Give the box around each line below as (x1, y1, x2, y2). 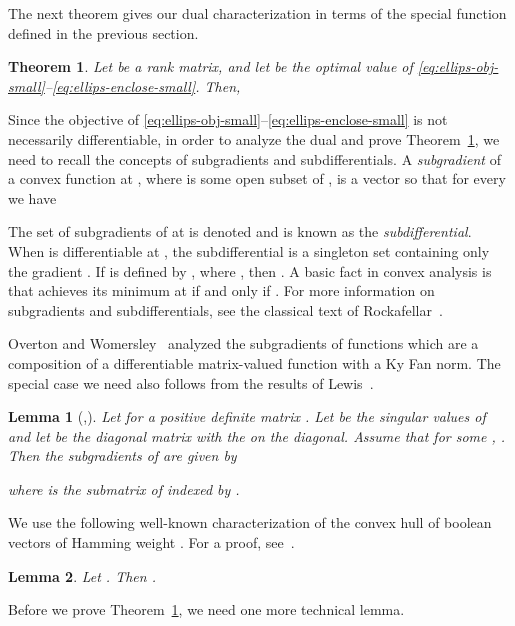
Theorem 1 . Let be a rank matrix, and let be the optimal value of (8, 56, 413, 77)
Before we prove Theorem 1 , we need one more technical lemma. (8, 599, 405, 620)
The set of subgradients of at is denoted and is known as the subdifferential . (8, 221, 472, 242)
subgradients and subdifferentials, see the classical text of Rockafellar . (8, 299, 443, 320)
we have (8, 187, 57, 208)
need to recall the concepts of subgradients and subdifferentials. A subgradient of (8, 148, 501, 169)
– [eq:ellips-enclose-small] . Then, (44, 75, 241, 96)
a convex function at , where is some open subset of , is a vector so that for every (8, 168, 506, 189)
